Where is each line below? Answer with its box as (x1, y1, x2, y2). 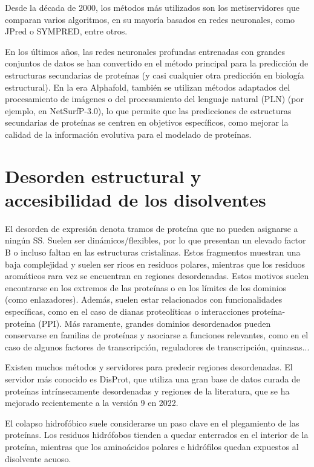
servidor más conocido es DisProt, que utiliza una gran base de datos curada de (5, 372, 300, 385)
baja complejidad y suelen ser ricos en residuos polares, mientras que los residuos (5, 257, 306, 270)
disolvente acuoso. (5, 452, 71, 465)
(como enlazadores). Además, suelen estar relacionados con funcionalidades (5, 293, 283, 306)
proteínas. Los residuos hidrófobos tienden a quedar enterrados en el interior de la (5, 428, 309, 441)
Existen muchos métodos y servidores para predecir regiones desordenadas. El (5, 361, 293, 373)
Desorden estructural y (5, 163, 201, 188)
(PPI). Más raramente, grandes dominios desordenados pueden (38, 317, 271, 329)
